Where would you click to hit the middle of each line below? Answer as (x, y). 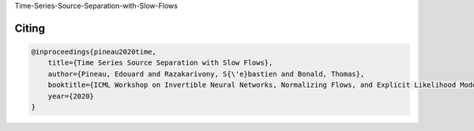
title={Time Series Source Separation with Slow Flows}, (160, 63)
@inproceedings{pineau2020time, (94, 52)
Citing (30, 28)
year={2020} (71, 96)
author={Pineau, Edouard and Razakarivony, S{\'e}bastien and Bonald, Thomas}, (206, 74)
